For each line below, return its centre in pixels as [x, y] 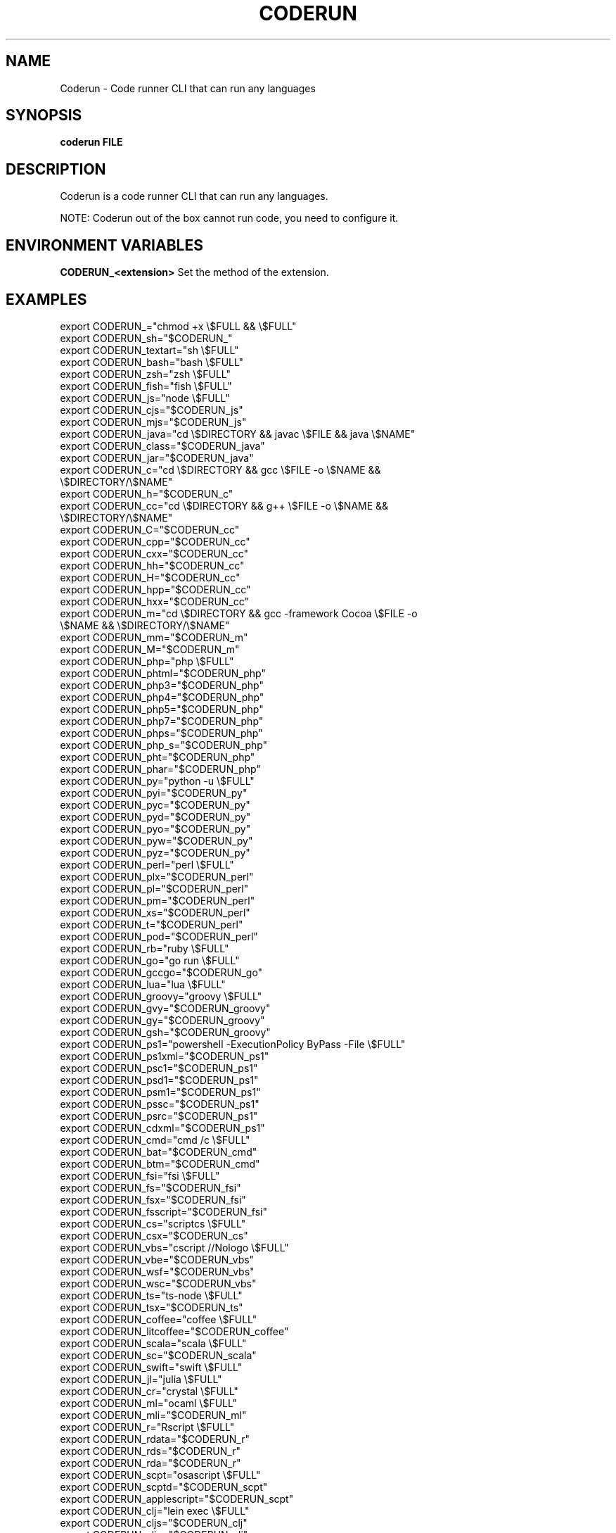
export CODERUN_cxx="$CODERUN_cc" [154, 553]
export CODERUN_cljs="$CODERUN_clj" [154, 1522]
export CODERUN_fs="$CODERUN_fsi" [150, 1187]
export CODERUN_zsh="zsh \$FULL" [145, 374]
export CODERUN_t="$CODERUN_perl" [152, 924]
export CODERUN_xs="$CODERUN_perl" [155, 912]
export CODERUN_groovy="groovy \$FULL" [161, 996]
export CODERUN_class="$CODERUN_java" [162, 446]
